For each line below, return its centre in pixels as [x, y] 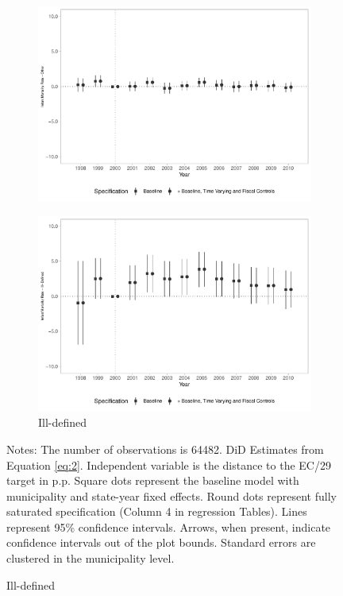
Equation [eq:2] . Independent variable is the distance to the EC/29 [169, 464]
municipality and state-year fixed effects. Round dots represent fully [171, 495]
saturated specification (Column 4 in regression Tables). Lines [157, 511]
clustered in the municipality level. [91, 558]
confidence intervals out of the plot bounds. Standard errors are [161, 542]
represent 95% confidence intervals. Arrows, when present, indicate [169, 526]
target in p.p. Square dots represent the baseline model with [153, 480]
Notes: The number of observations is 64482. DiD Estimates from [165, 449]
